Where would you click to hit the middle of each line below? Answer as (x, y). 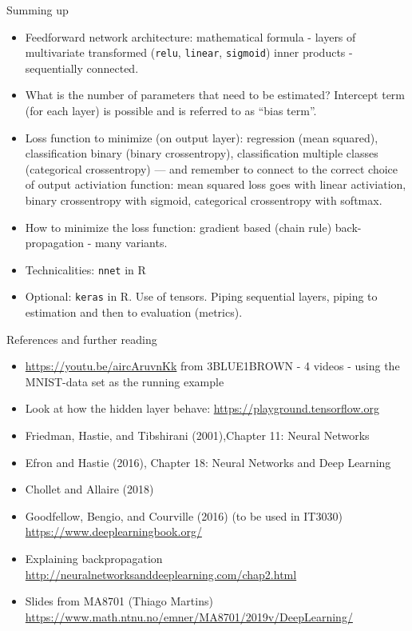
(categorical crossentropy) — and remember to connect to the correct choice (212, 168)
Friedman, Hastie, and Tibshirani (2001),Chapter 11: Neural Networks (197, 435)
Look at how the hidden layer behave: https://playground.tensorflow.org (202, 408)
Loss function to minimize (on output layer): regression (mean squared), (202, 137)
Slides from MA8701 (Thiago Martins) (119, 601)
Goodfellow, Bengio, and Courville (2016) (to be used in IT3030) (184, 515)
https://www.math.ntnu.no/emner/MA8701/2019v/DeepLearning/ (189, 616)
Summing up (38, 10)
